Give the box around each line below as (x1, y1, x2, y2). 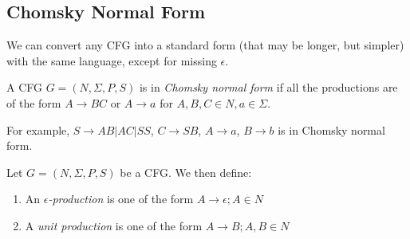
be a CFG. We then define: (120, 163, 252, 180)
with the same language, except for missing (6, 52, 217, 69)
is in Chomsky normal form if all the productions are (139, 79, 398, 96)
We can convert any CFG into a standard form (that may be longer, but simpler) (6, 37, 404, 53)
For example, (6, 121, 70, 138)
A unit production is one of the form (25, 217, 203, 233)
